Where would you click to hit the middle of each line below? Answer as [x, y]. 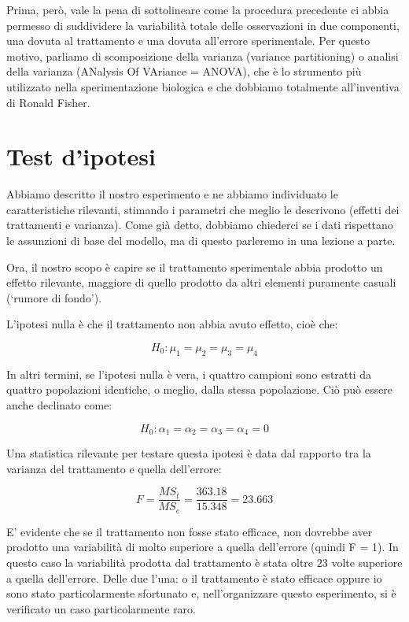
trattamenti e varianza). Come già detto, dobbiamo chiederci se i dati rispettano [200, 225]
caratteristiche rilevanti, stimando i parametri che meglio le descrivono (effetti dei [203, 209]
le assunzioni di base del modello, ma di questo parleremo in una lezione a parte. [201, 241]
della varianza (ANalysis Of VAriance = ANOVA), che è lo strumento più [184, 71]
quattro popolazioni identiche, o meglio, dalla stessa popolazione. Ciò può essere [199, 389]
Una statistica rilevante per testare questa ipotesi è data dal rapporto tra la [189, 453]
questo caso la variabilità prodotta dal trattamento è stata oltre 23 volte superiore [204, 562]
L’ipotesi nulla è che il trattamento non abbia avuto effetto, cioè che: [172, 324]
